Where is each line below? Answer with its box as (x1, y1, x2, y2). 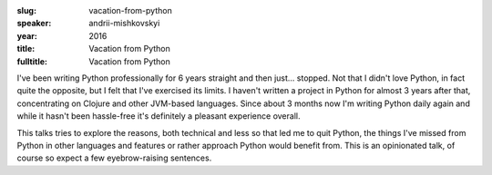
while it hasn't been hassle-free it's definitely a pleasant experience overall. (16, 111, 301, 122)
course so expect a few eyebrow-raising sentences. (16, 152, 212, 163)
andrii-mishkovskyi (88, 18, 160, 29)
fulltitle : (16, 55, 47, 67)
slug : (16, 5, 36, 15)
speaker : (16, 18, 52, 29)
